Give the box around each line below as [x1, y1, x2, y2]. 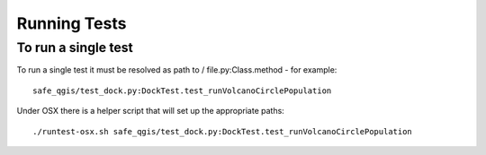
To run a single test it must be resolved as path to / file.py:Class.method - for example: [16, 65, 337, 75]
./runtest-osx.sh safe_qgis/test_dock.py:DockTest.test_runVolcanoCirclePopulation [32, 126, 413, 136]
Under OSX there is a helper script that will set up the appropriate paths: [16, 106, 285, 116]
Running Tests [16, 13, 127, 33]
